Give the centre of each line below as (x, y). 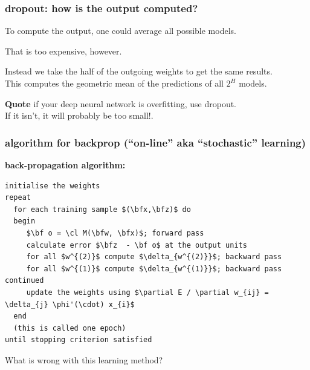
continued (24, 281)
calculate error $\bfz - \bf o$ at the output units (137, 245)
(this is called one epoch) (70, 328)
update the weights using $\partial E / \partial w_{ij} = (147, 292)
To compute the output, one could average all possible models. (121, 31)
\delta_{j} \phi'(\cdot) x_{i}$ (70, 304)
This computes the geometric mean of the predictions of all (114, 83)
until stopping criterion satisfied (79, 340)
